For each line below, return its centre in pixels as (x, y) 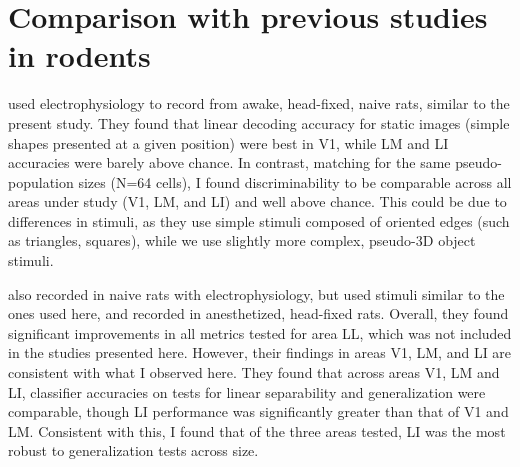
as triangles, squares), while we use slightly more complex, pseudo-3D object (242, 240)
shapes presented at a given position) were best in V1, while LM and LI (228, 142)
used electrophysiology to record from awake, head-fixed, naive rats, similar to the (259, 103)
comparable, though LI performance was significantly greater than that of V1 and (258, 411)
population (41, 181)
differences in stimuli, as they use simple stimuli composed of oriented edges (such (259, 220)
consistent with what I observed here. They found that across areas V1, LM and (254, 372)
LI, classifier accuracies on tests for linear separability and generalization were (247, 391)
